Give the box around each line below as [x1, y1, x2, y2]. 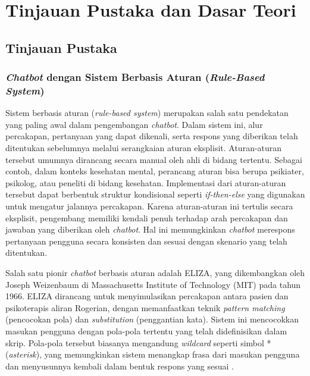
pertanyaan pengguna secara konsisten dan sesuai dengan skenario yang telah [5, 234, 287, 247]
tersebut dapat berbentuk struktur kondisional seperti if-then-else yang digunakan [5, 188, 305, 200]
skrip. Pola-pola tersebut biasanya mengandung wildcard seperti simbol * [5, 336, 271, 349]
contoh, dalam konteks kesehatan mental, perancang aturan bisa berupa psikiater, [5, 165, 304, 177]
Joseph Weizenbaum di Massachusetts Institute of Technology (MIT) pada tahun [5, 278, 301, 290]
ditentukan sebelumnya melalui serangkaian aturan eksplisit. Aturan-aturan [5, 142, 282, 154]
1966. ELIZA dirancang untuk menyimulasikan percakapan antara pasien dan [5, 290, 289, 302]
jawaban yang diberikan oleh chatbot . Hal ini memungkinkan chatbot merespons [5, 223, 295, 236]
